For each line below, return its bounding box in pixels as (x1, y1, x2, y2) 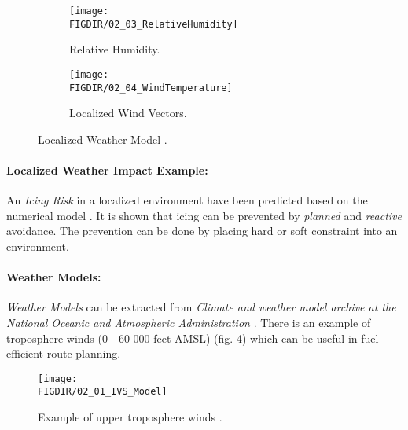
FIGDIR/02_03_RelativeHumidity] (69, 18, 238, 30)
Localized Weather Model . (38, 130, 167, 147)
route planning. (46, 345, 121, 362)
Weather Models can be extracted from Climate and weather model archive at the (6, 299, 396, 315)
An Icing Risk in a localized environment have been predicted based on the (6, 192, 368, 208)
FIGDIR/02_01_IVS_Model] (38, 386, 167, 398)
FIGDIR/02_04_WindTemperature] (69, 82, 233, 94)
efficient (6, 345, 44, 362)
